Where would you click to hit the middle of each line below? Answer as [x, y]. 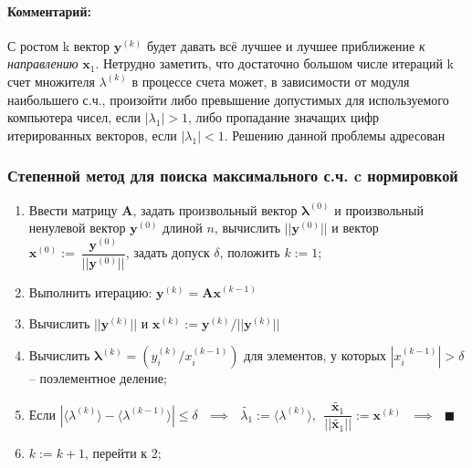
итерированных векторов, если [92, 135]
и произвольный [379, 209]
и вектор [355, 228]
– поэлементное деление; [98, 378]
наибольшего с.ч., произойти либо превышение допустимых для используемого [228, 99]
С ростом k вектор [59, 45]
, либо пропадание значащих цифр [283, 117]
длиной [183, 228]
